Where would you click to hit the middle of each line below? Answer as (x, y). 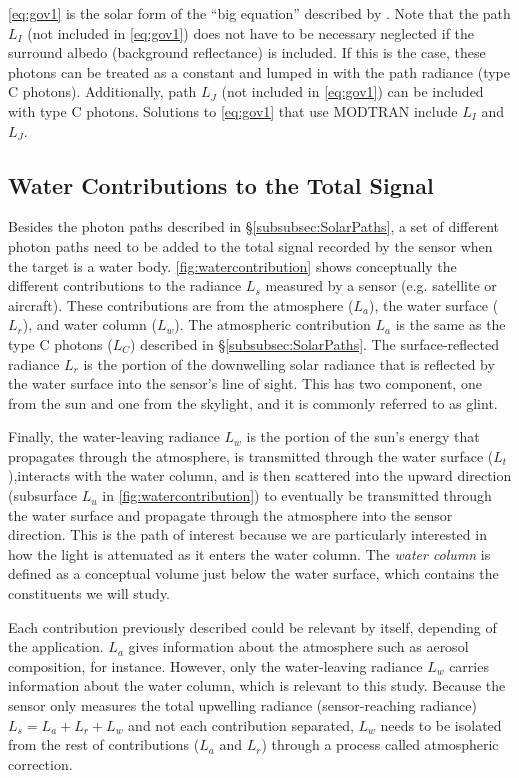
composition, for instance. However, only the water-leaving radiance (215, 665)
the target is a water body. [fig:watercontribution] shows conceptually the (232, 265)
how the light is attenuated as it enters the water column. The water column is (249, 553)
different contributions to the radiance (125, 285)
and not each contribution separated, (241, 724)
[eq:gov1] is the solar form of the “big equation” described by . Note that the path (259, 13)
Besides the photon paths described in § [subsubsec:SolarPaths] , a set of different (253, 226)
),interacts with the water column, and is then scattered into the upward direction (260, 475)
